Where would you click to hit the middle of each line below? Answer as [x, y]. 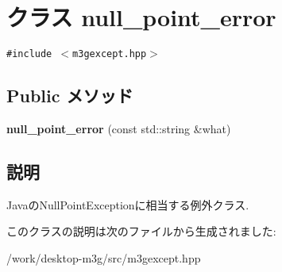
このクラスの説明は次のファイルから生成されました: [141, 231]
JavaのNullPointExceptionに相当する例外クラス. [128, 204]
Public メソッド [70, 96]
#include [29, 54]
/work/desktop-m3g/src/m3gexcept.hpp [104, 257]
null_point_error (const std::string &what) [119, 128]
